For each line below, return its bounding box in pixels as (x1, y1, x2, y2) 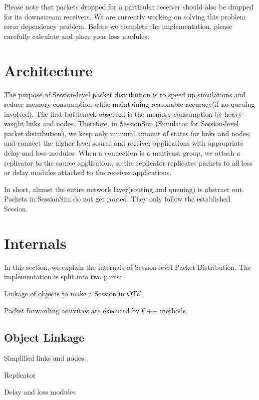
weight (4, 118, 24, 129)
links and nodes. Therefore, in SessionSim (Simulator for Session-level (26, 118, 239, 129)
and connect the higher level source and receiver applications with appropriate (4, 138, 244, 148)
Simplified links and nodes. (4, 353, 86, 363)
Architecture (4, 60, 93, 80)
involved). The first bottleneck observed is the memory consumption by (4, 108, 223, 119)
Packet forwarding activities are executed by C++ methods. (4, 305, 188, 315)
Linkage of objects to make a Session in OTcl (4, 288, 142, 298)
